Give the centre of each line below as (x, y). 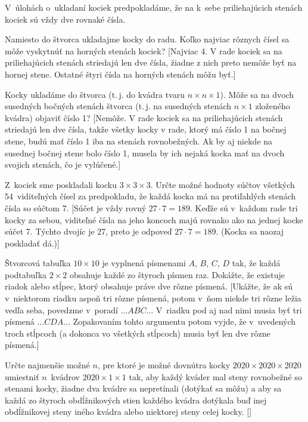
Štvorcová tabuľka (38, 263)
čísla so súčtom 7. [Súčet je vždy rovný (76, 207)
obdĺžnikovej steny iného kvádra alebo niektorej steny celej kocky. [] (128, 412)
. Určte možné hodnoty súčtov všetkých (223, 184)
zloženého (273, 106)
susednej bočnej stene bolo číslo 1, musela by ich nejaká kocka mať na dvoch (145, 153)
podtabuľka (26, 274)
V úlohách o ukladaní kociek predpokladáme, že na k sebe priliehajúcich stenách (154, 7)
